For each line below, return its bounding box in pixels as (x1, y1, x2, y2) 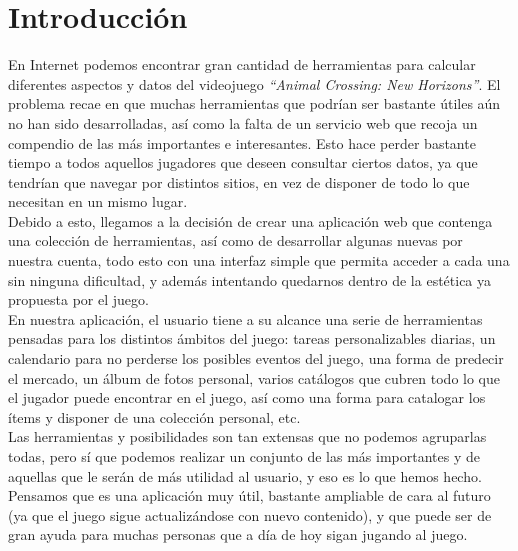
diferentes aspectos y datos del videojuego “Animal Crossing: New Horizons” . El (8, 73, 501, 94)
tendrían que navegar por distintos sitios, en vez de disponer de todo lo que (8, 171, 470, 192)
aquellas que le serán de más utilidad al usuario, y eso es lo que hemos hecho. (8, 465, 482, 486)
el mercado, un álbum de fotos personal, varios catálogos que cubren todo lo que (8, 367, 501, 388)
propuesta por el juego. (8, 289, 149, 310)
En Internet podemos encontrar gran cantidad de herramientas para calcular (8, 54, 476, 75)
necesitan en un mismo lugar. (8, 191, 188, 212)
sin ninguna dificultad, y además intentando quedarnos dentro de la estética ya (8, 269, 492, 290)
